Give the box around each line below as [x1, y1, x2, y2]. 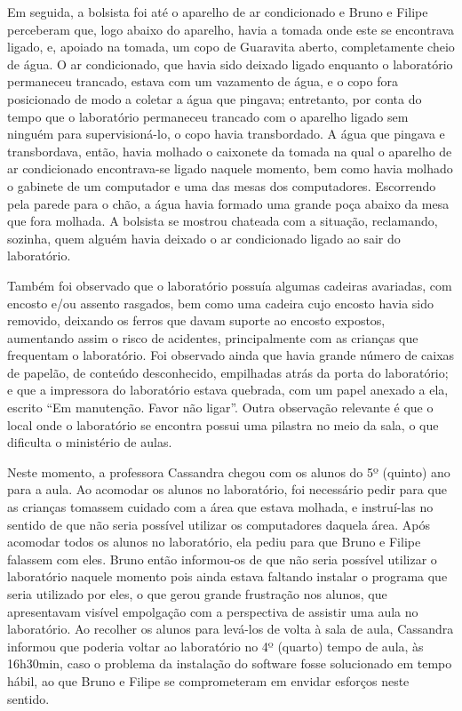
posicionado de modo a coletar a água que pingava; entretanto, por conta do [7, 89, 422, 108]
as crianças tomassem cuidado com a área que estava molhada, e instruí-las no [7, 498, 434, 516]
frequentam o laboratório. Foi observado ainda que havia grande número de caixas [7, 346, 455, 364]
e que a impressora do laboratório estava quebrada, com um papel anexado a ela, [7, 380, 449, 399]
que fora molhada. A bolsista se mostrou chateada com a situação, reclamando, [7, 212, 438, 230]
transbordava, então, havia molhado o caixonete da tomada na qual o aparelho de [7, 141, 452, 160]
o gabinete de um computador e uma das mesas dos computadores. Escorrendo [7, 176, 436, 195]
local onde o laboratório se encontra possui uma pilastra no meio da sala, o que [7, 415, 439, 434]
